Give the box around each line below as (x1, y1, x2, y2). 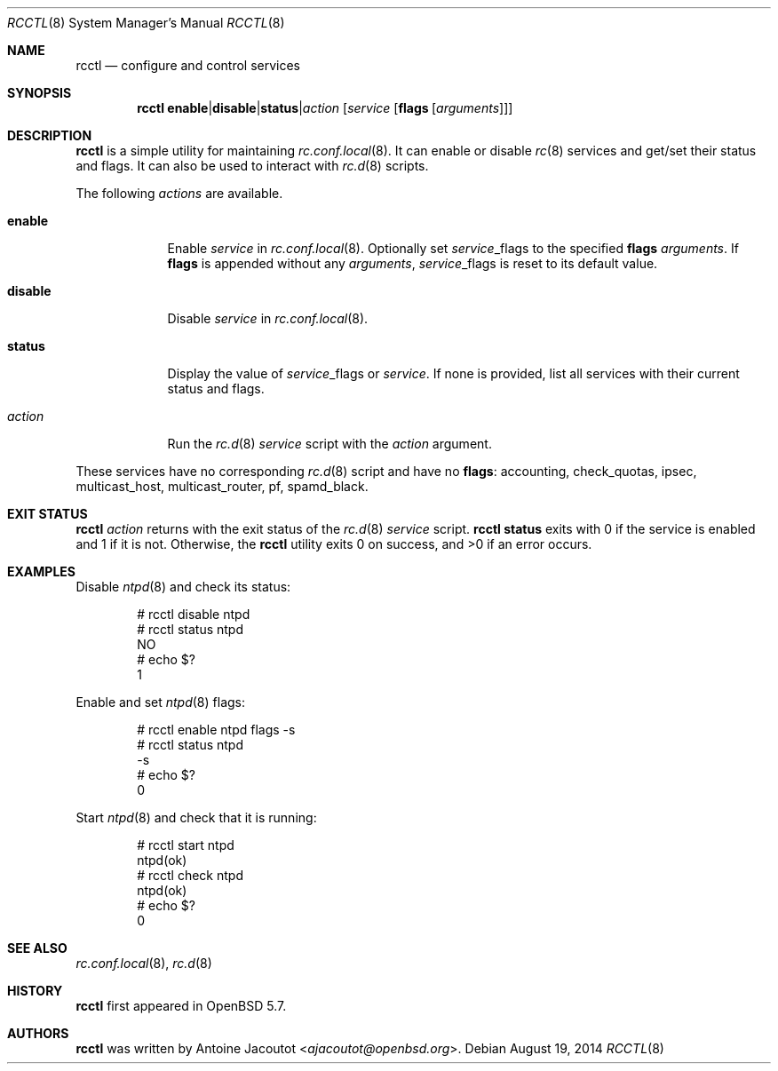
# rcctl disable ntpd (137, 607, 250, 622)
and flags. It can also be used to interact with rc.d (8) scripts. (75, 158, 429, 173)
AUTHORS (7, 1026, 69, 1041)
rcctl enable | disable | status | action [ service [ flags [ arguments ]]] (137, 100, 513, 115)
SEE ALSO (7, 940, 67, 956)
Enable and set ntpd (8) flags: (75, 694, 246, 710)
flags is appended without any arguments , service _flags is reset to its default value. (167, 256, 658, 271)
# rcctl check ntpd (137, 868, 243, 883)
